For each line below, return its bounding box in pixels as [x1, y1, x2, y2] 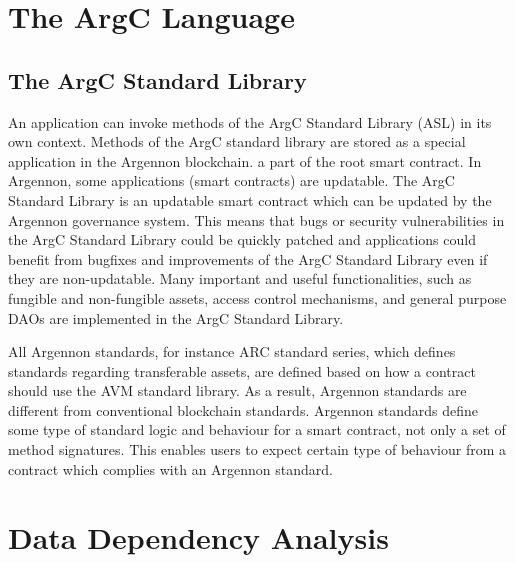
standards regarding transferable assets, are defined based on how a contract [8, 360, 476, 381]
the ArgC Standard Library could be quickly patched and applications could [8, 229, 476, 250]
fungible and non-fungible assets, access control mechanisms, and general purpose [8, 287, 507, 308]
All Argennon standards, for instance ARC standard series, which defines [8, 341, 456, 362]
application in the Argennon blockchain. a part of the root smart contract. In [8, 150, 482, 171]
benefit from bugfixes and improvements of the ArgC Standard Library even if [8, 248, 488, 269]
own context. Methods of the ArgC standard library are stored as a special [8, 131, 466, 152]
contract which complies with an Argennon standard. [8, 458, 334, 479]
